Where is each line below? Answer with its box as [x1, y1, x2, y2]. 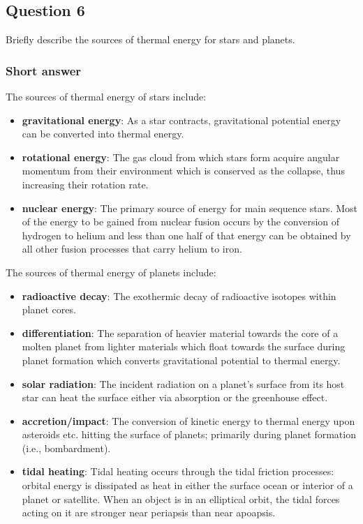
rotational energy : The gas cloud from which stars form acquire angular [22, 149, 340, 164]
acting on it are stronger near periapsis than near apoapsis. [22, 505, 276, 520]
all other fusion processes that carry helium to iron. [22, 241, 242, 256]
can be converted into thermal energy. [22, 126, 184, 141]
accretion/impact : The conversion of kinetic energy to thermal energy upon [22, 413, 355, 428]
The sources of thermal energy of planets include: [6, 264, 216, 279]
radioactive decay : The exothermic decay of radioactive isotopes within [22, 288, 336, 303]
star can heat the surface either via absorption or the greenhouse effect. [22, 390, 328, 405]
